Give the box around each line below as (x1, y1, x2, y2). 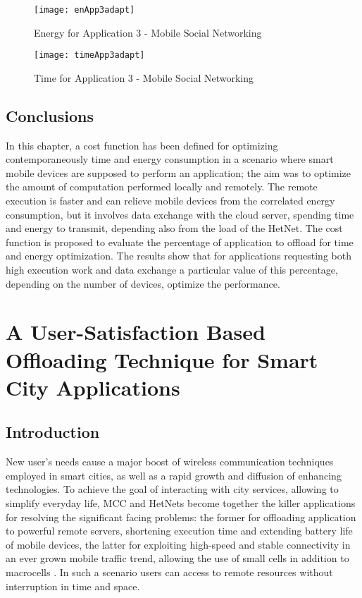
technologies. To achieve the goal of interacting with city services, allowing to (6, 482, 339, 496)
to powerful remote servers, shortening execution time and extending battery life (6, 523, 353, 538)
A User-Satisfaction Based (6, 317, 266, 346)
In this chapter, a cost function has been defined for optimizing (6, 138, 278, 152)
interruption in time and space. (6, 578, 140, 593)
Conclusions (6, 104, 94, 126)
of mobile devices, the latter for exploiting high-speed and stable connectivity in (6, 537, 351, 551)
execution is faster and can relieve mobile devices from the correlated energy (6, 193, 335, 208)
